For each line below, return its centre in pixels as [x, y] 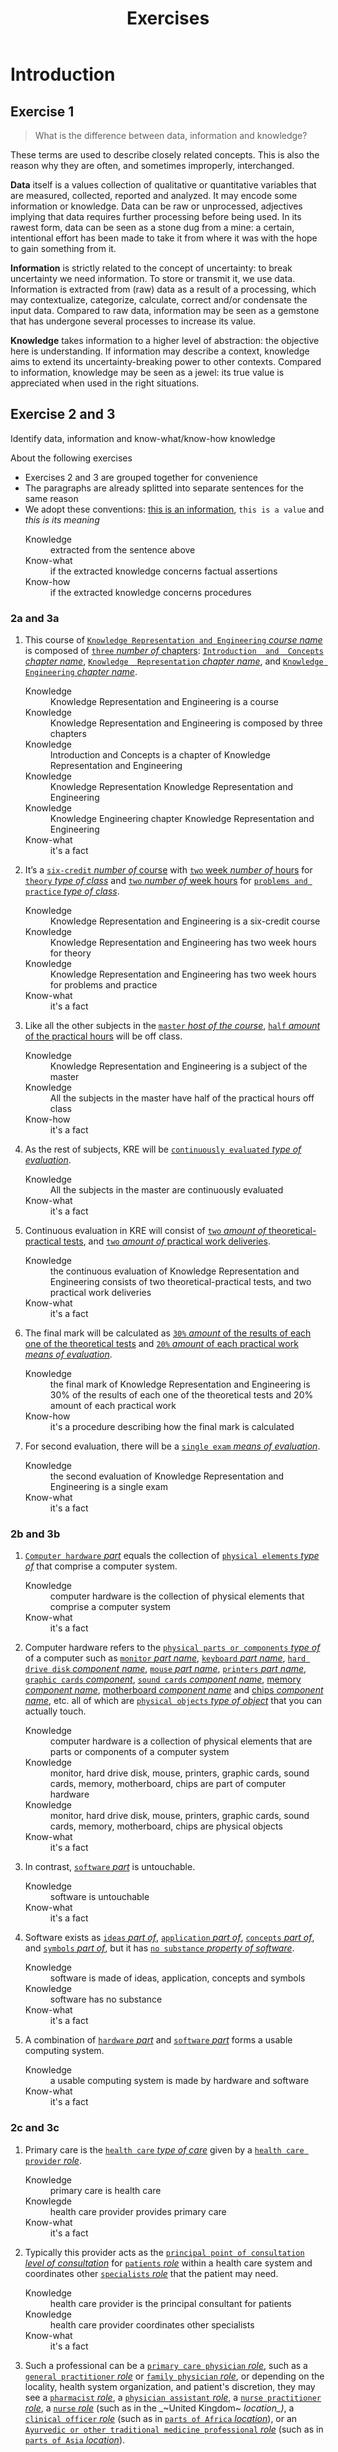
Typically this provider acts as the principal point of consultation [164, 2252]
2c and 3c [35, 2128]
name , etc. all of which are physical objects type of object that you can [173, 1701]
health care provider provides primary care [138, 2211]
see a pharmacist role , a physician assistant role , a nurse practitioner [173, 2397]
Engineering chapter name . [81, 672]
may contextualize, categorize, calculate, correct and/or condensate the [159, 300]
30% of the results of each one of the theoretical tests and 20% [181, 1395]
